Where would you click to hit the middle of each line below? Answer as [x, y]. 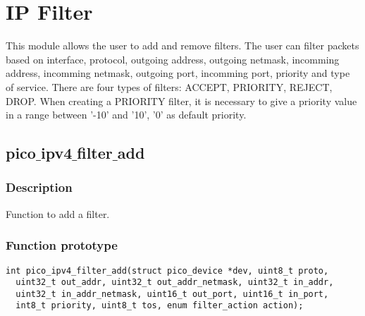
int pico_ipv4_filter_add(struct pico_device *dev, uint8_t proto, [167, 271]
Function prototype [62, 245]
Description [39, 187]
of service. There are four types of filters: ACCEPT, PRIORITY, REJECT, [169, 86]
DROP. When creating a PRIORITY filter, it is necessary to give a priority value [181, 101]
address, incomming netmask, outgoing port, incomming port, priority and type [178, 73]
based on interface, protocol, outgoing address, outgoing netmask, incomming [173, 59]
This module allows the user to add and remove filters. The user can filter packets [182, 45]
